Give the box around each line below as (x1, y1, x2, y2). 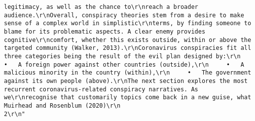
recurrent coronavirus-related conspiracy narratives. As (4, 85, 198, 93)
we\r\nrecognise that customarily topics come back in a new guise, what (4, 94, 252, 101)
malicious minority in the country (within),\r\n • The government (4, 69, 252, 77)
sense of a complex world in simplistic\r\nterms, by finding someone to (4, 20, 252, 27)
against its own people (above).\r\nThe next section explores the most (4, 77, 248, 84)
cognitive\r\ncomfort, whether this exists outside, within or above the (4, 36, 252, 43)
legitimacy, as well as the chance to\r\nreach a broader (4, 3, 198, 10)
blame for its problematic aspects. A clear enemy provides (4, 28, 206, 35)
